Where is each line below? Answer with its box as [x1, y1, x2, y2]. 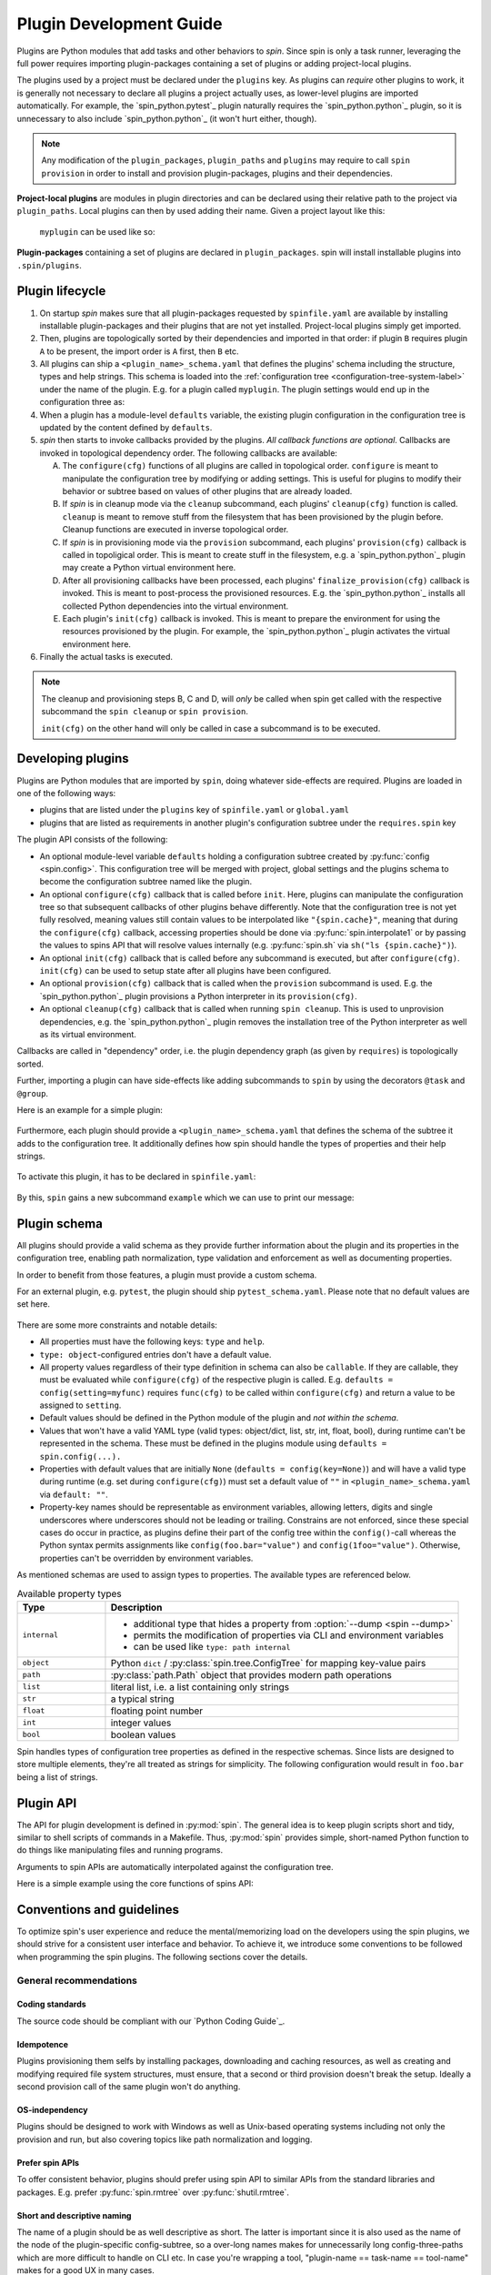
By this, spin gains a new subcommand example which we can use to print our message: [16, 1192, 355, 1203]
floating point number [110, 1704, 204, 1717]
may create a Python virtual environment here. [62, 562, 236, 573]
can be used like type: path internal [133, 1640, 291, 1653]
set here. [16, 1299, 50, 1309]
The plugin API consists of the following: [16, 834, 168, 845]
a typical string [110, 1693, 175, 1705]
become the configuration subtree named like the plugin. [39, 876, 253, 887]
